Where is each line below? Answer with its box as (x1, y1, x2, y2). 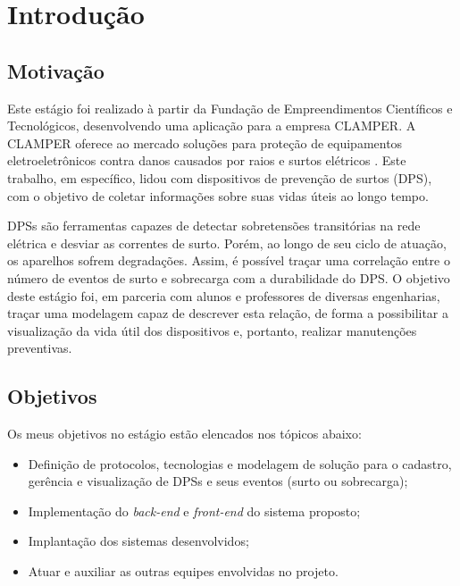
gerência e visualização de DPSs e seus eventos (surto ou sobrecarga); (28, 472, 408, 490)
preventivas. (7, 339, 72, 357)
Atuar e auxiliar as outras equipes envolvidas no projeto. (28, 562, 339, 581)
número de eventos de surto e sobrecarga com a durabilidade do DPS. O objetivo (7, 268, 450, 287)
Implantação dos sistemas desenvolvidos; (28, 532, 249, 550)
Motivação (7, 56, 105, 84)
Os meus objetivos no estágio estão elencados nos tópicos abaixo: (7, 424, 362, 443)
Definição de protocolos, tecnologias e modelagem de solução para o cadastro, (28, 454, 452, 473)
